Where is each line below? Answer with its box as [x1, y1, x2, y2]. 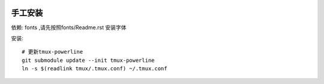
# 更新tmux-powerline [22, 48, 83, 55]
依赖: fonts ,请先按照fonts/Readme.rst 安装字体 [11, 24, 127, 31]
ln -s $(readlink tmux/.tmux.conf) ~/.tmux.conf [22, 66, 167, 72]
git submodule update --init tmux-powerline [22, 57, 155, 64]
